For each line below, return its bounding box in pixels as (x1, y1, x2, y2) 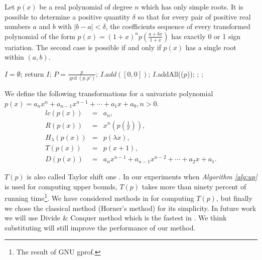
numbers (5, 21, 31, 32)
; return (20, 68, 44, 79)
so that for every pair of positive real (138, 11, 251, 22)
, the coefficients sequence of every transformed (105, 21, 250, 32)
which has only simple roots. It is (141, 2, 243, 12)
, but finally (216, 193, 252, 203)
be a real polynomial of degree (39, 2, 133, 12)
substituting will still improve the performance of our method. (5, 222, 196, 232)
